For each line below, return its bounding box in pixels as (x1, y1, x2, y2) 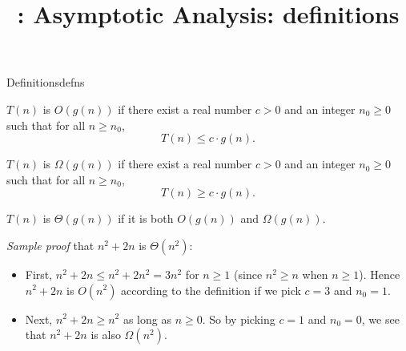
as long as (123, 310, 171, 327)
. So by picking (202, 310, 275, 327)
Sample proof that (6, 236, 94, 253)
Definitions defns (6, 74, 85, 91)
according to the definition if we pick (121, 281, 301, 298)
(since (234, 265, 263, 282)
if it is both (118, 210, 174, 227)
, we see (361, 310, 400, 327)
